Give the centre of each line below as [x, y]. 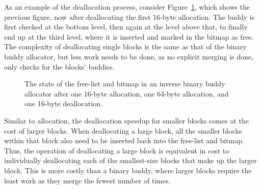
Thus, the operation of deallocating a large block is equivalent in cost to [117, 150]
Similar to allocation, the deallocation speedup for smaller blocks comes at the [126, 120]
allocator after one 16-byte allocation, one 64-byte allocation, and [127, 93]
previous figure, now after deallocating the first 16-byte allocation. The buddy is [129, 17]
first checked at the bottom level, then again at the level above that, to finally [126, 27]
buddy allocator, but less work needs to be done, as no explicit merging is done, [129, 56]
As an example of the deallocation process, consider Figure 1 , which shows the [127, 7]
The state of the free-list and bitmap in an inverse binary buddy [125, 84]
